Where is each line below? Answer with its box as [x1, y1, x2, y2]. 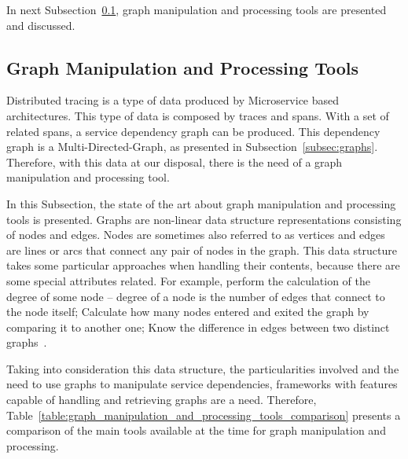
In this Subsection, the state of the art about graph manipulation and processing [6, 195, 396, 211]
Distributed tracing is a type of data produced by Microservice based [6, 92, 340, 108]
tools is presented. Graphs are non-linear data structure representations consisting [6, 211, 402, 227]
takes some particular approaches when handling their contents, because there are [6, 257, 400, 274]
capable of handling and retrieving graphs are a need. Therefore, [6, 391, 317, 408]
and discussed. [6, 17, 75, 33]
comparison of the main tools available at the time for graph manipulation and [6, 422, 386, 439]
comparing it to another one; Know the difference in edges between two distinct [6, 318, 390, 335]
